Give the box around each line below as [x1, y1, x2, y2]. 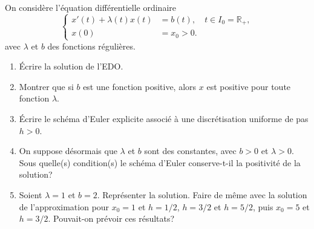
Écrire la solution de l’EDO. [19, 60, 123, 73]
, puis [252, 200, 273, 213]
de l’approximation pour [19, 200, 110, 213]
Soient [19, 188, 42, 201]
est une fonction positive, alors [83, 80, 197, 92]
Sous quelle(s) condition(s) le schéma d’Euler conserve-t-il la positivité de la [19, 156, 301, 169]
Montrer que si [19, 80, 74, 92]
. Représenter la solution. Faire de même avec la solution [97, 188, 307, 201]
